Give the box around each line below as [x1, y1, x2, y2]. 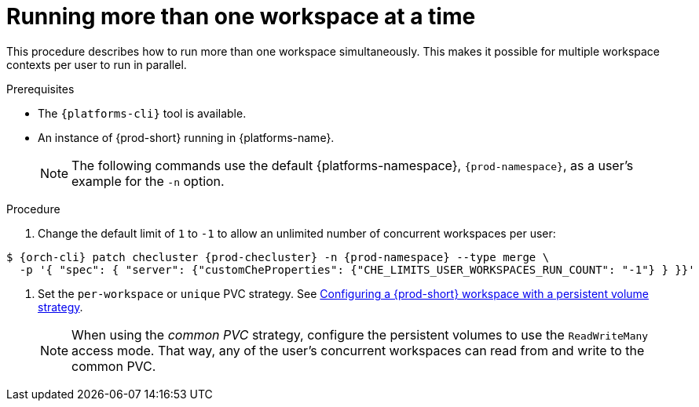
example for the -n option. [71, 173, 225, 189]
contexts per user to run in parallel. [6, 57, 187, 71]
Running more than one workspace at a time [6, 3, 476, 30]
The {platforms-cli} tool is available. [38, 106, 247, 120]
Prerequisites [6, 82, 75, 96]
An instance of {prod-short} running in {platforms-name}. [38, 130, 335, 144]
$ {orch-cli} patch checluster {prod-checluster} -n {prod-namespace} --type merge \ [6, 250, 550, 263]
